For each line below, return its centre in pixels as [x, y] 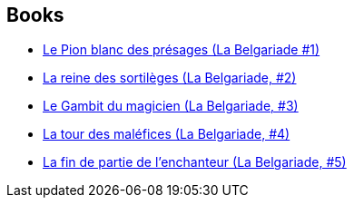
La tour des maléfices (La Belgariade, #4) [167, 134]
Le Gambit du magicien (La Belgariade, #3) [171, 106]
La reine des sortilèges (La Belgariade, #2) [170, 78]
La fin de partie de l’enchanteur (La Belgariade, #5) [195, 162]
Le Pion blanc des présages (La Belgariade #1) [182, 50]
